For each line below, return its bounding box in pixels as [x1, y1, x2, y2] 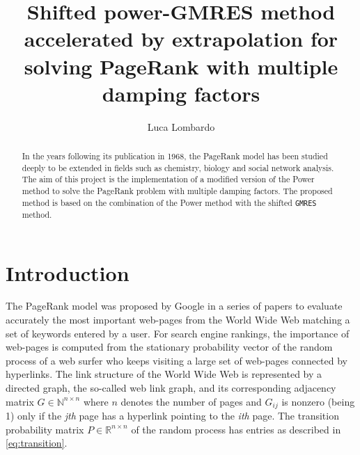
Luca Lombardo [147, 119, 215, 134]
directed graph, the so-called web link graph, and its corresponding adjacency [6, 381, 336, 394]
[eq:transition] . [6, 436, 68, 450]
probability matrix [6, 422, 84, 436]
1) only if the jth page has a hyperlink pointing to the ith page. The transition [6, 408, 339, 423]
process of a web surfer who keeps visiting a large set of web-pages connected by [6, 353, 348, 367]
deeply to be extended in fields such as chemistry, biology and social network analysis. [22, 161, 334, 173]
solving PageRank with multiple [24, 51, 338, 80]
